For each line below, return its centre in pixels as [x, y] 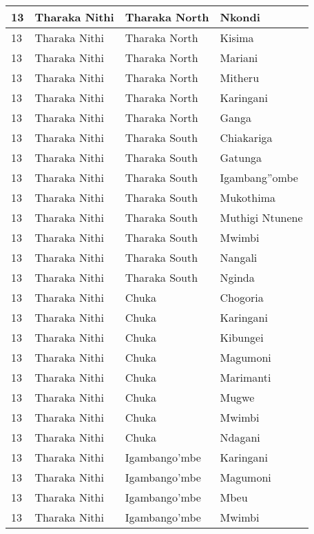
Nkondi [240, 17]
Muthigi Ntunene [261, 217]
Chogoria [242, 297]
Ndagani [240, 437]
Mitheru [240, 78]
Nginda [237, 277]
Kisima [237, 38]
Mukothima [248, 197]
